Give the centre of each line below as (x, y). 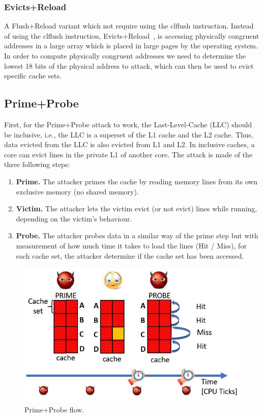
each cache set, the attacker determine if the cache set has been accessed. (130, 255)
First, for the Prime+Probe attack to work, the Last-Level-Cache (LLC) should (128, 124)
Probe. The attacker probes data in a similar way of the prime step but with (137, 235)
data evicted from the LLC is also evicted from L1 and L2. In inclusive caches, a (129, 144)
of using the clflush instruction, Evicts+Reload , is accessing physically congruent (132, 35)
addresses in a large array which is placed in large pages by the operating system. (131, 46)
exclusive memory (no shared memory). (77, 191)
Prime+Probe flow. (54, 409)
